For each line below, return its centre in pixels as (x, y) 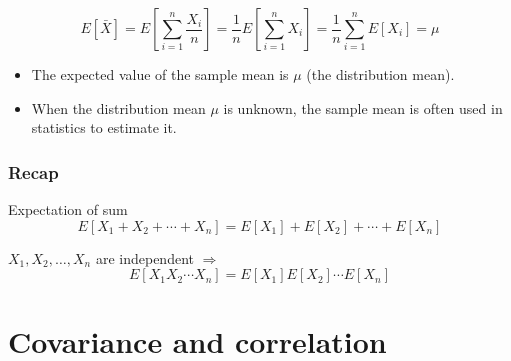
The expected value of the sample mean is (160, 74)
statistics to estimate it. (104, 127)
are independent (144, 257)
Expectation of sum (68, 209)
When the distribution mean (118, 107)
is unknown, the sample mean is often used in (363, 107)
